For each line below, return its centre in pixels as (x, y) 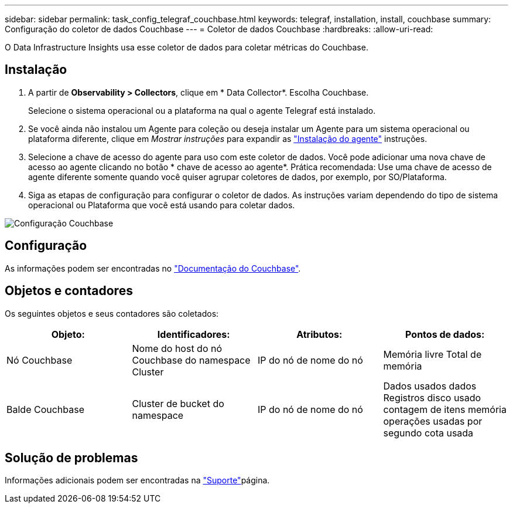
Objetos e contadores (69, 291)
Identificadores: (194, 334)
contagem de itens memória (445, 409)
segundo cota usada (428, 433)
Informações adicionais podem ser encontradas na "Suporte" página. (137, 480)
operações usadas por (433, 421)
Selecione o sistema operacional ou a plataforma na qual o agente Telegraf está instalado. (202, 110)
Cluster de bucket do (178, 403)
